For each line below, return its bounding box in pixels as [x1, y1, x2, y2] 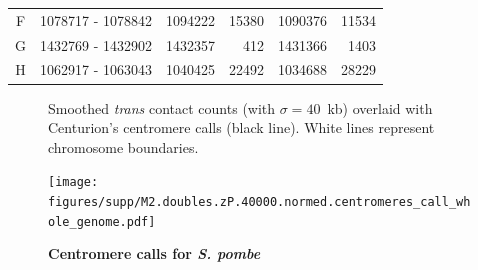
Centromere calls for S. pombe [48, 243, 261, 264]
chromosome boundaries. [48, 136, 199, 157]
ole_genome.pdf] [48, 214, 156, 229]
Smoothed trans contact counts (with [48, 97, 276, 118]
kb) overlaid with [327, 97, 433, 118]
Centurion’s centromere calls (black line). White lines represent [48, 117, 435, 138]
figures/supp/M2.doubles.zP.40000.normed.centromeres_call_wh [48, 194, 471, 209]
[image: [48, 175, 99, 190]
